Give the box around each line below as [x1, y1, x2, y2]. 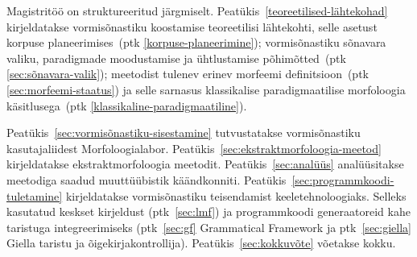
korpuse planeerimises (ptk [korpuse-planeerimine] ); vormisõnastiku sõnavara [6, 34, 386, 51]
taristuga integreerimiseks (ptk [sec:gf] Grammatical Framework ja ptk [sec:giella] [6, 218, 411, 235]
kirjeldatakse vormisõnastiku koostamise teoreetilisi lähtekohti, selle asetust [6, 18, 378, 35]
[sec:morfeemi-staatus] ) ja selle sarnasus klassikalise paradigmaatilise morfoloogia [6, 81, 406, 97]
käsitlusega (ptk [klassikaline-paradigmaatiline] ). [6, 97, 247, 114]
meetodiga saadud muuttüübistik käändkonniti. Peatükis [6, 171, 287, 188]
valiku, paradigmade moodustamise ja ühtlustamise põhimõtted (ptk [6, 49, 346, 66]
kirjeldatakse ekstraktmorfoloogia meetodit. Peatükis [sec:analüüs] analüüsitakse [6, 155, 404, 172]
